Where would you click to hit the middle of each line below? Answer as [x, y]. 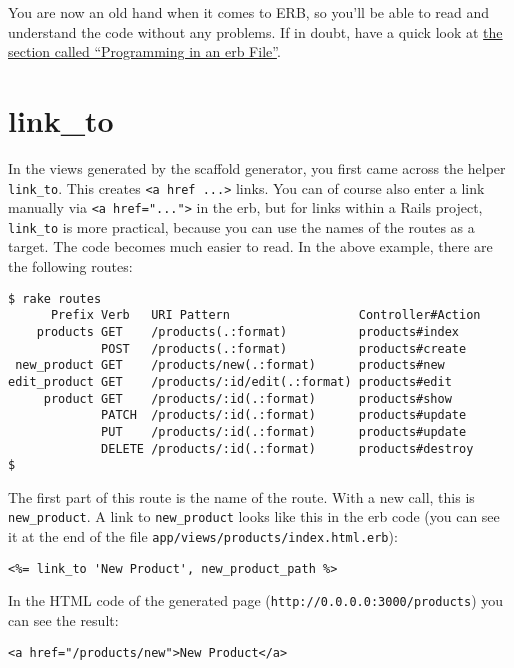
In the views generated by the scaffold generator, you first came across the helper [257, 167]
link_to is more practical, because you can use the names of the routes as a [241, 226]
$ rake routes [55, 298]
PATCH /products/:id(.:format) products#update [284, 415]
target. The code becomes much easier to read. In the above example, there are [250, 246]
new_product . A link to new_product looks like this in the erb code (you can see [254, 516]
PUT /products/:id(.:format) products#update [284, 431]
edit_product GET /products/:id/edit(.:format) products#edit [230, 381]
